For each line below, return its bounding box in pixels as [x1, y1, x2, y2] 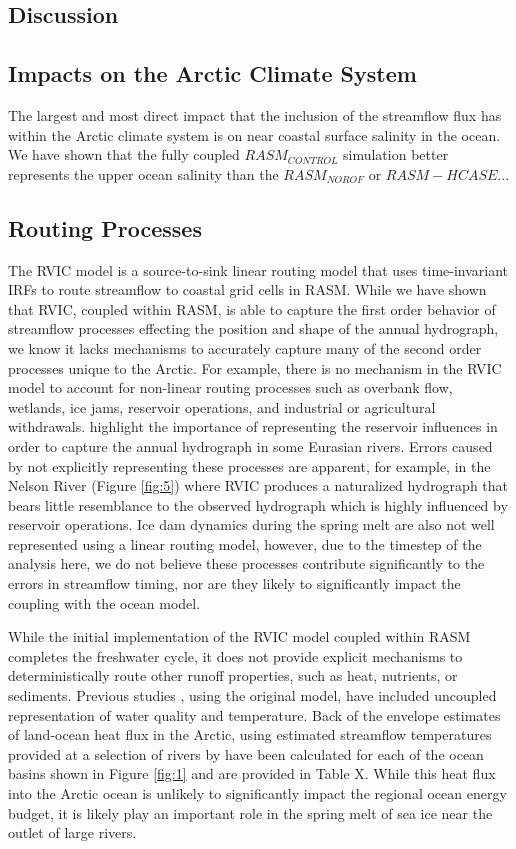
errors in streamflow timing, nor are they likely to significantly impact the [8, 573, 461, 594]
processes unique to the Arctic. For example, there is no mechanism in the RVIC [8, 357, 502, 378]
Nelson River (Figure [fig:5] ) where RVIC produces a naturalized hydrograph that [8, 475, 509, 496]
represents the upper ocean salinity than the [8, 163, 279, 184]
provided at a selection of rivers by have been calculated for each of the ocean [8, 743, 484, 764]
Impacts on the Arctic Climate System [8, 58, 417, 89]
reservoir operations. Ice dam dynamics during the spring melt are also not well [8, 514, 495, 535]
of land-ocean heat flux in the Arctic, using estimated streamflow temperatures [8, 724, 492, 745]
